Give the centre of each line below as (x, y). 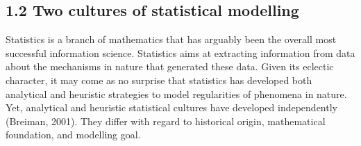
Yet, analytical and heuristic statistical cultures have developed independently (171, 107)
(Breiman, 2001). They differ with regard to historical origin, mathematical (166, 121)
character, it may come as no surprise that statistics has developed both (159, 80)
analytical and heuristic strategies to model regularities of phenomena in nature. (176, 94)
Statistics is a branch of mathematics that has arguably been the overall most (171, 39)
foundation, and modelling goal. (73, 135)
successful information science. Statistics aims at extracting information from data (180, 52)
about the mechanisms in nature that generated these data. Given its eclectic (170, 66)
